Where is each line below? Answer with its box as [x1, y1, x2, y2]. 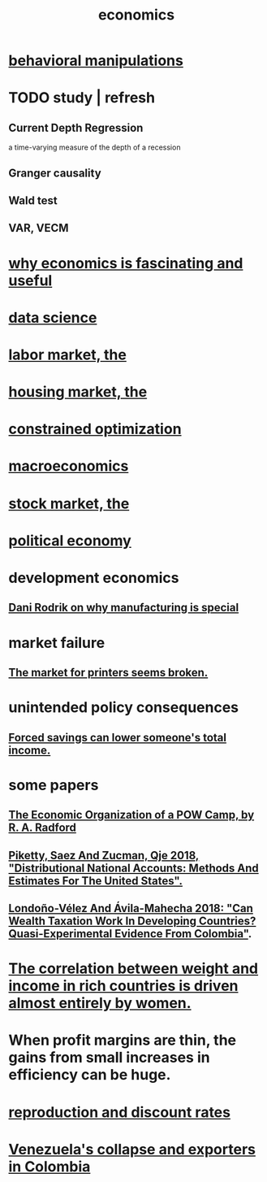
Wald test [8, 193, 58, 207]
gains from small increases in [8, 1049, 210, 1067]
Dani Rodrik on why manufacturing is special [8, 601, 239, 615]
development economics [8, 569, 179, 587]
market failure [8, 633, 106, 652]
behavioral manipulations [8, 51, 184, 70]
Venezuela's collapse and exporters [8, 1140, 256, 1158]
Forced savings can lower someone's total [8, 730, 227, 745]
